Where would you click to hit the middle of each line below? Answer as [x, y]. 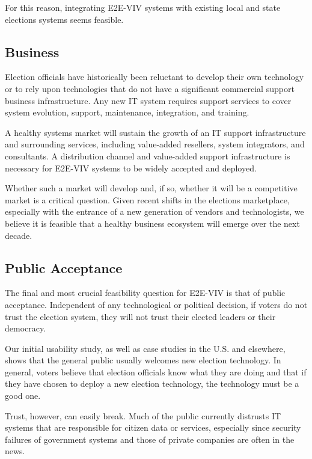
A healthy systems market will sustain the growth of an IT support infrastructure [155, 132]
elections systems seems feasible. [64, 19]
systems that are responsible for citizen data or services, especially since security [153, 427]
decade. [19, 235]
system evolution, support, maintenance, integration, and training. [127, 112]
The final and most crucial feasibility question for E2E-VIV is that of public [145, 293]
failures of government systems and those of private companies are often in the [150, 439]
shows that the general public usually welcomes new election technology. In [143, 360]
